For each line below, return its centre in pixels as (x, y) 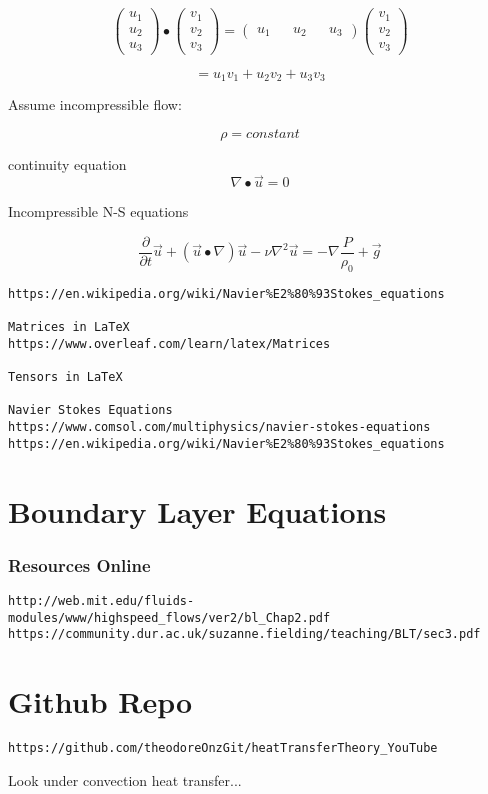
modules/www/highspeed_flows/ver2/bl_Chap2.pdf (169, 617)
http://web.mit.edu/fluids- (101, 601)
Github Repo (100, 701)
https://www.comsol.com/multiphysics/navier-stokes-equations (219, 427)
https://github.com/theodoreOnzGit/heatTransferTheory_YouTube (223, 748)
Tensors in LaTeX (65, 377)
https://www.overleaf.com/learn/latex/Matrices (169, 343)
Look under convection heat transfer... (125, 779)
